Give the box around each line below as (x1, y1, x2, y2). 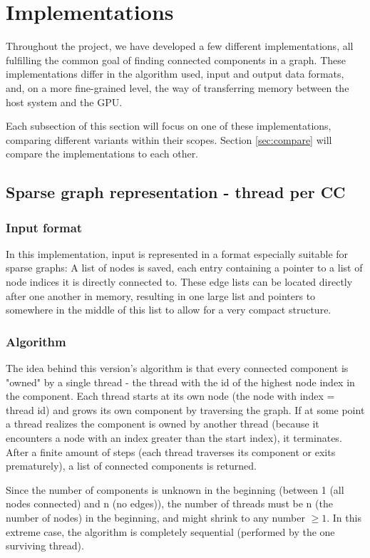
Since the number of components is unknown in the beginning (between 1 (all (6, 482, 344, 497)
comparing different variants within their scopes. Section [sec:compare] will (6, 132, 332, 147)
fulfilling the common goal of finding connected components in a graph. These (6, 52, 346, 67)
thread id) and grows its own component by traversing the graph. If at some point (6, 402, 365, 417)
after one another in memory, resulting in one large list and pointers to (6, 288, 316, 303)
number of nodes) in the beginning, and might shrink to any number (6, 510, 305, 525)
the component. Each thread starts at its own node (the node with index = (6, 388, 335, 403)
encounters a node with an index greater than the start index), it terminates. (6, 430, 342, 445)
